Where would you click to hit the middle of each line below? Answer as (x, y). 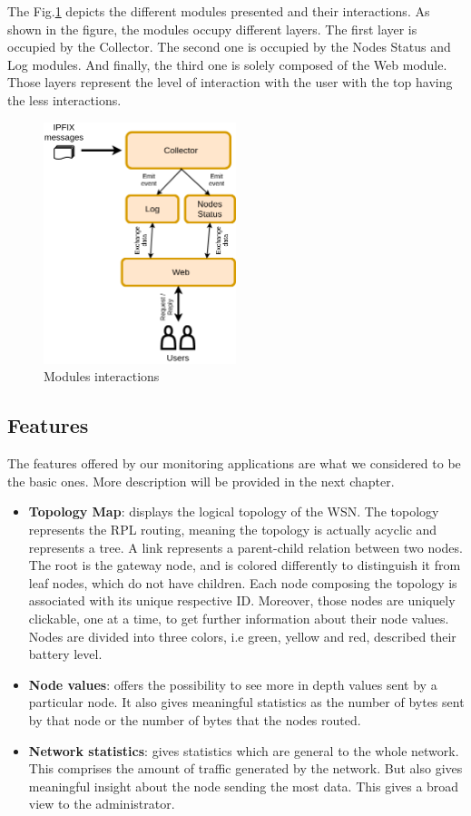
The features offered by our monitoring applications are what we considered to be (234, 463)
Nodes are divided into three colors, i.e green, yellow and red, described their (242, 636)
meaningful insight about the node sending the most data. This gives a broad (244, 786)
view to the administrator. (102, 804)
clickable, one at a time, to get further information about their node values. (239, 618)
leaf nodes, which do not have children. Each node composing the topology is (243, 582)
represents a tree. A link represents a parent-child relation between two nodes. (245, 547)
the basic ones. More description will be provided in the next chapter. (201, 481)
